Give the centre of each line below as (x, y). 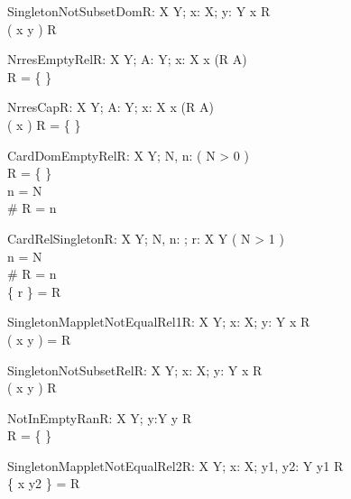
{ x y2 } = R (44, 483)
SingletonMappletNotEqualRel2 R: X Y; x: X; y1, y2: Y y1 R (175, 465)
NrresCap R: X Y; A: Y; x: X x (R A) (111, 107)
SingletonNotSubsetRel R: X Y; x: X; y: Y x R (135, 370)
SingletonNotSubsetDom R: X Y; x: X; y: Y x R (139, 11)
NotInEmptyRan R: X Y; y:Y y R (100, 417)
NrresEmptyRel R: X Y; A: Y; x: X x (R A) (127, 59)
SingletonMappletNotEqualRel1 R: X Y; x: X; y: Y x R (159, 322)
